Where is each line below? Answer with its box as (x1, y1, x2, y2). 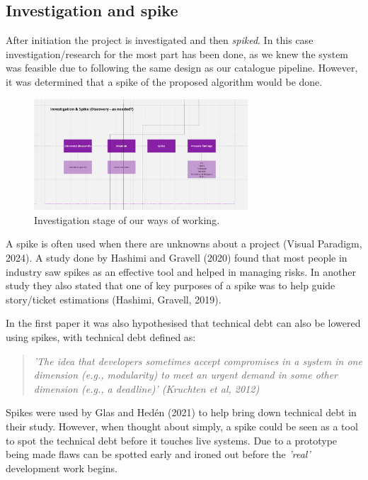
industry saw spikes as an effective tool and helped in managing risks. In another (6, 264, 356, 279)
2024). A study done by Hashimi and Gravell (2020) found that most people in (6, 250, 347, 264)
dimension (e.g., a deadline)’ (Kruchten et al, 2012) (33, 381, 260, 396)
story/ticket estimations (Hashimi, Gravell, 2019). (6, 291, 222, 306)
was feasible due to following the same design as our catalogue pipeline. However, (6, 60, 358, 75)
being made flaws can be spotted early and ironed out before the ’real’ (6, 447, 311, 462)
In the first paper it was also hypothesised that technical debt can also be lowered (6, 316, 361, 330)
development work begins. (6, 460, 118, 475)
